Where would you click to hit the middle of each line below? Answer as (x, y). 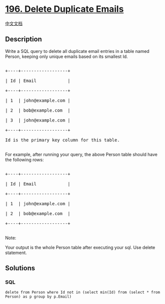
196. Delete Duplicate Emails (64, 9)
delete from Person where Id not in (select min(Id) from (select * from (83, 293)
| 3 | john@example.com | (38, 120)
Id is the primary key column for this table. (62, 140)
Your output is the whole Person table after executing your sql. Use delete (80, 247)
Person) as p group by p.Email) (38, 297)
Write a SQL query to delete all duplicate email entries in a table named (77, 51)
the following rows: (24, 160)
